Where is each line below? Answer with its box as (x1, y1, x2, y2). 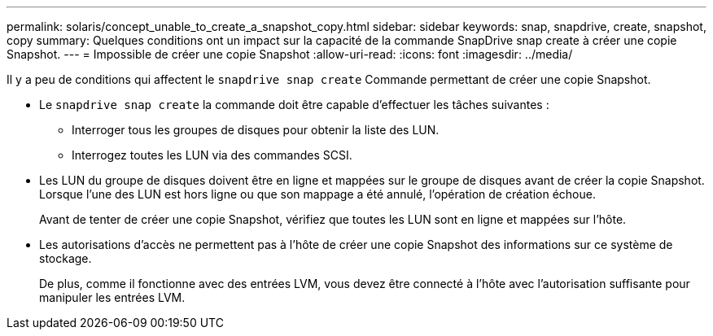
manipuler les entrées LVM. (39, 290, 186, 304)
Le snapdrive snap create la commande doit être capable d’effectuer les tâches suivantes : (39, 98, 549, 111)
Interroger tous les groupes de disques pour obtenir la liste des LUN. (72, 123, 440, 137)
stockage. (39, 251, 92, 265)
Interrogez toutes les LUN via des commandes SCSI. (72, 148, 352, 162)
